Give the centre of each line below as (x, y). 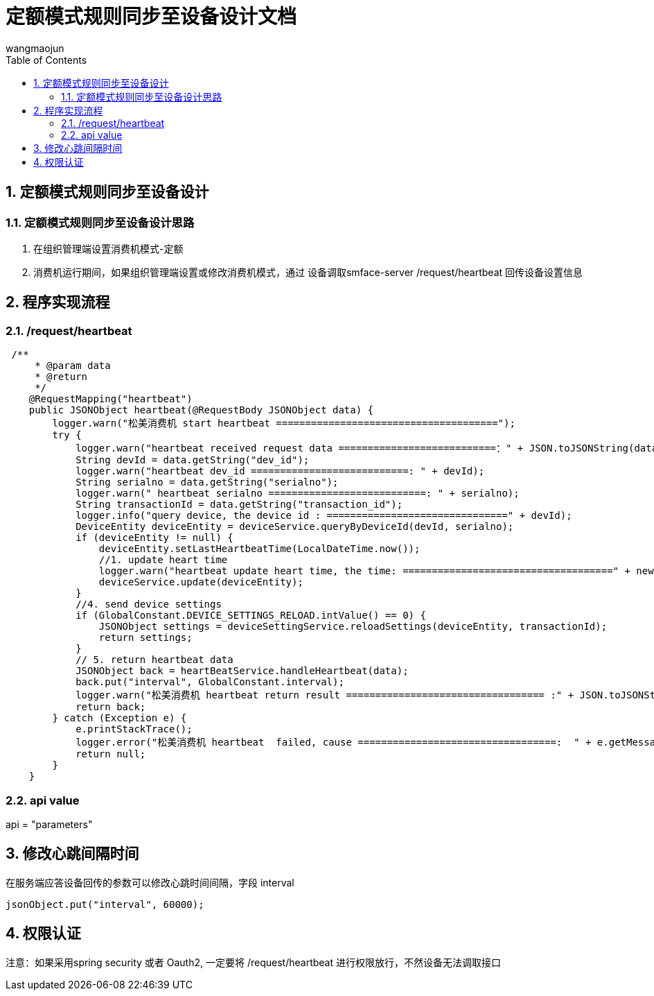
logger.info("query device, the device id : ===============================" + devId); (324, 516)
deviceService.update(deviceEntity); (201, 582)
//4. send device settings (149, 604)
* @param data (73, 366)
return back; (111, 707)
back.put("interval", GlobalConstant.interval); (210, 682)
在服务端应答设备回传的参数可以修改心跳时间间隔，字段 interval (150, 882)
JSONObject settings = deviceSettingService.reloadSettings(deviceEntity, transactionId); (353, 627)
